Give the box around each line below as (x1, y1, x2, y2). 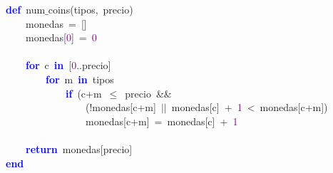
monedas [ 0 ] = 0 (25, 30, 97, 45)
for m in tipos (46, 71, 114, 86)
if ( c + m (66, 85, 102, 100)
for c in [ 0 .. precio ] (26, 58, 111, 73)
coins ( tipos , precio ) (48, 2, 133, 16)
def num (6, 2, 46, 16)
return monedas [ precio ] (26, 141, 133, 156)
